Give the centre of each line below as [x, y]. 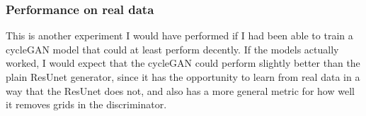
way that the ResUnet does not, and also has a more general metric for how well [180, 90]
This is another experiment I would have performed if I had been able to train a [179, 36]
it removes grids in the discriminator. [86, 104]
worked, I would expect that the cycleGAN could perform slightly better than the [183, 63]
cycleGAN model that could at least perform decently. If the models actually [172, 49]
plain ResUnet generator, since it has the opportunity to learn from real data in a [183, 77]
